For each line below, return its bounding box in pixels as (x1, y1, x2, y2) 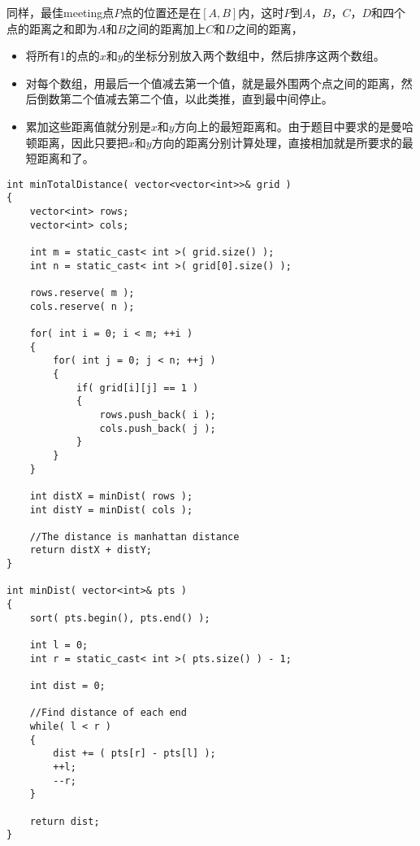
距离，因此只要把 (37, 133, 128, 150)
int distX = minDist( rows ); (29, 490, 193, 502)
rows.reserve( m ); (29, 287, 135, 299)
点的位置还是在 (121, 4, 201, 20)
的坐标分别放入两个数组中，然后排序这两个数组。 (123, 47, 385, 64)
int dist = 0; (29, 680, 106, 692)
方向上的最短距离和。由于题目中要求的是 (174, 117, 391, 134)
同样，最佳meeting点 (6, 4, 115, 20)
